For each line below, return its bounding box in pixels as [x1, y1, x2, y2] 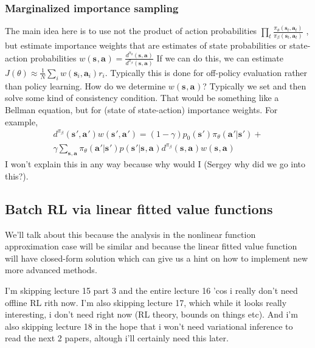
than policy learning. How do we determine [5, 79, 166, 92]
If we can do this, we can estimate [156, 51, 284, 64]
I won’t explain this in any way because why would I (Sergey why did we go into [5, 158, 306, 170]
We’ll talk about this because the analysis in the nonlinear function [5, 228, 256, 240]
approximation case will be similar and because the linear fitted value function [5, 240, 297, 252]
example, [5, 115, 38, 128]
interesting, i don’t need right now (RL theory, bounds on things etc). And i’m [5, 308, 298, 321]
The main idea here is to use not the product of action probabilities [5, 24, 257, 37]
